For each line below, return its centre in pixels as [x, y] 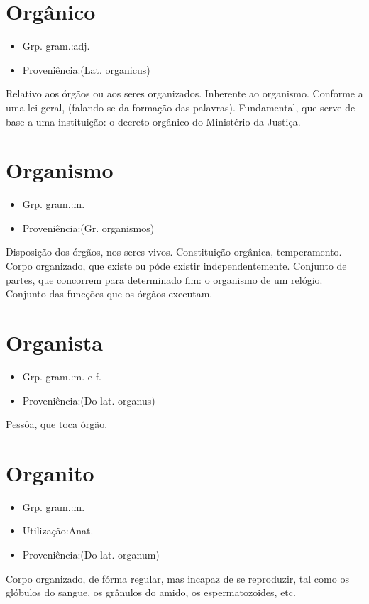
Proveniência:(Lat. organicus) [86, 69]
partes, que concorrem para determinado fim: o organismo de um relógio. [164, 279]
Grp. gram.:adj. [56, 46]
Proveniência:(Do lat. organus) [89, 400]
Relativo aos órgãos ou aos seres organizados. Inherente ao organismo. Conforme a [184, 93]
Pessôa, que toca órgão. [57, 424]
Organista [54, 342]
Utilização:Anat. [58, 531]
